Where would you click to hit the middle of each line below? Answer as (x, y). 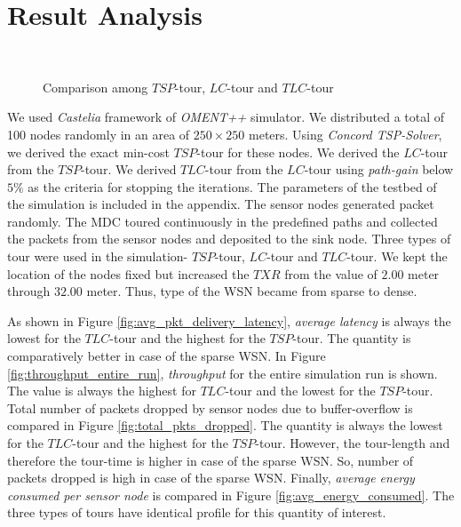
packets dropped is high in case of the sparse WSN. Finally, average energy (211, 478)
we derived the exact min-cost (88, 152)
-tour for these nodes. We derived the (298, 152)
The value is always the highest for (102, 391)
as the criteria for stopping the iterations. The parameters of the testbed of (232, 186)
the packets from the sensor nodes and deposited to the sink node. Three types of (229, 239)
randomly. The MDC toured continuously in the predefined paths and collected (223, 221)
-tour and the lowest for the (300, 391)
